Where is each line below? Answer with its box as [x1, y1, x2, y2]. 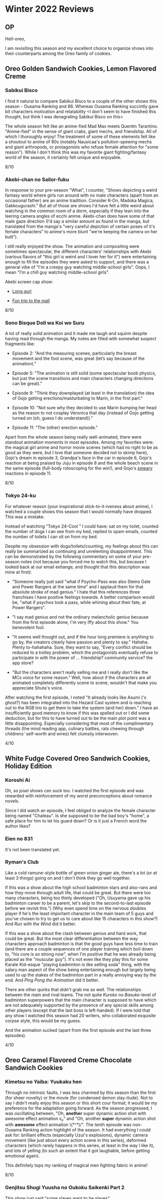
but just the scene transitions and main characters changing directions [12, 376, 154, 381]
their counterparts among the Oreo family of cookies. [5, 50, 112, 56]
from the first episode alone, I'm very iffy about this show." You [12, 619, 139, 625]
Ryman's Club [5, 859, 39, 866]
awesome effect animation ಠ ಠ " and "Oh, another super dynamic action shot [5, 1115, 156, 1123]
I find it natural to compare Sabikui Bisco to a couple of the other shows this [5, 98, 157, 104]
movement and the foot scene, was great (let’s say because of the [12, 355, 145, 361]
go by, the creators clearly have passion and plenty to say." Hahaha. [12, 639, 149, 645]
